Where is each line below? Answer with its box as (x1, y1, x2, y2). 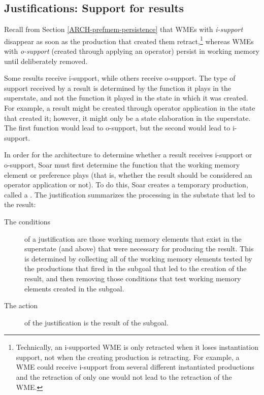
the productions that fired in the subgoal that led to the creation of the (24, 263, 247, 274)
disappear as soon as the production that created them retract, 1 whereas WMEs (4, 34, 254, 46)
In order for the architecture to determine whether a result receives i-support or (4, 149, 252, 160)
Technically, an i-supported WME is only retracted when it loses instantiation (16, 342, 258, 352)
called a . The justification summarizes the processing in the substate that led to (4, 189, 255, 200)
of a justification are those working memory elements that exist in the (24, 233, 242, 244)
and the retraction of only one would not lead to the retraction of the (16, 372, 232, 382)
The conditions (4, 216, 51, 226)
